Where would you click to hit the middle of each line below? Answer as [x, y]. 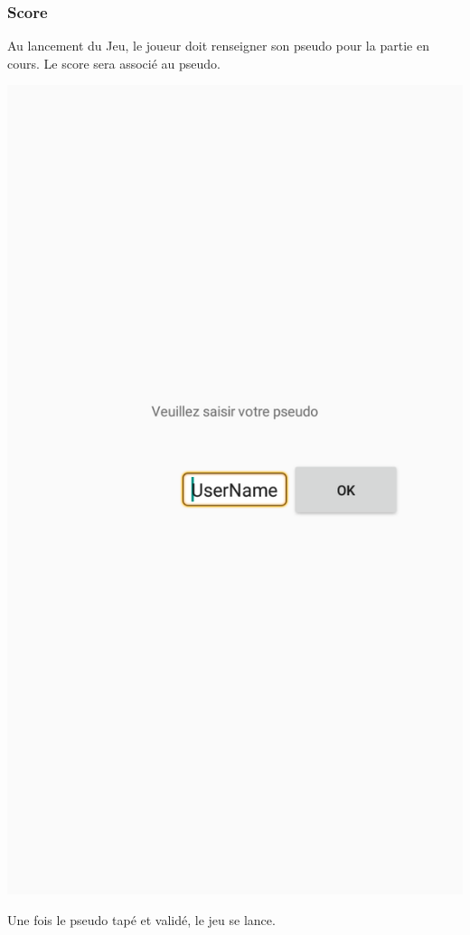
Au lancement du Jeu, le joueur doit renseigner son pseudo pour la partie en [218, 46]
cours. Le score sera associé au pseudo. [114, 63]
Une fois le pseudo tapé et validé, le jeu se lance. [141, 920]
